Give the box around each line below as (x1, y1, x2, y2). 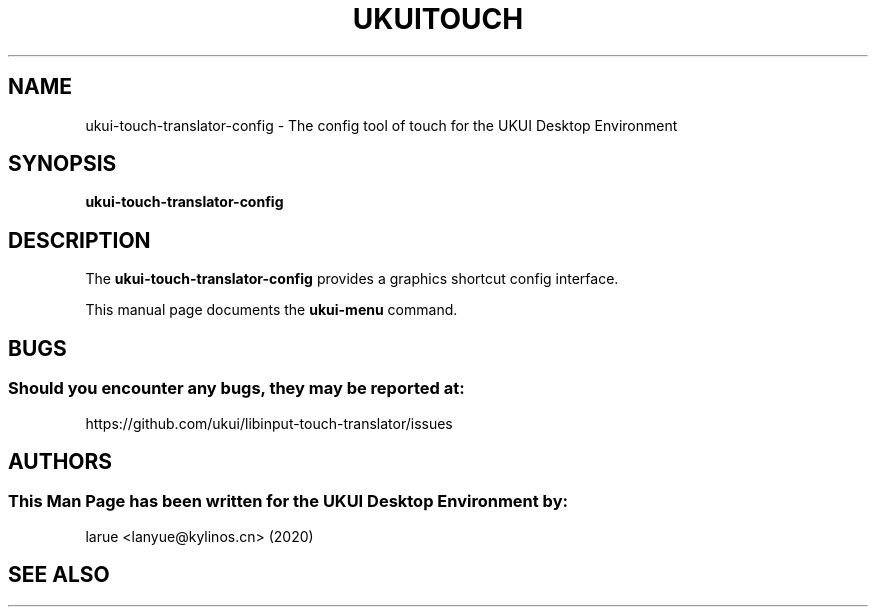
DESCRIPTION (8, 227, 151, 253)
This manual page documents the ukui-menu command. (85, 301, 458, 319)
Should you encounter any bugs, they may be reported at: (8, 378, 465, 399)
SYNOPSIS (8, 151, 117, 177)
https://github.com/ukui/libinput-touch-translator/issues (85, 414, 453, 432)
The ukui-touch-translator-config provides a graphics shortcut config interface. (85, 270, 619, 288)
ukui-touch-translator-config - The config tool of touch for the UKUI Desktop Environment (85, 116, 678, 134)
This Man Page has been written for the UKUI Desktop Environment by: (8, 491, 568, 512)
